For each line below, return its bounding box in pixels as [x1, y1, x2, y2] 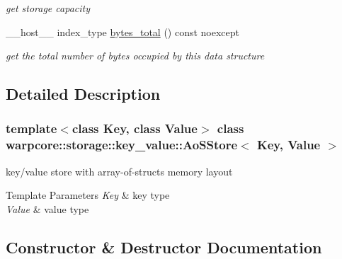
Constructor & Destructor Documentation [6, 236, 322, 258]
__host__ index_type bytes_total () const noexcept [6, 24, 240, 39]
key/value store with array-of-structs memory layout [6, 163, 233, 178]
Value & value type [6, 201, 89, 216]
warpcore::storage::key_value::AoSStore [6, 136, 238, 154]
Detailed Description [6, 83, 161, 105]
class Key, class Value [72, 120, 198, 137]
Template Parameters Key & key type [6, 188, 170, 202]
